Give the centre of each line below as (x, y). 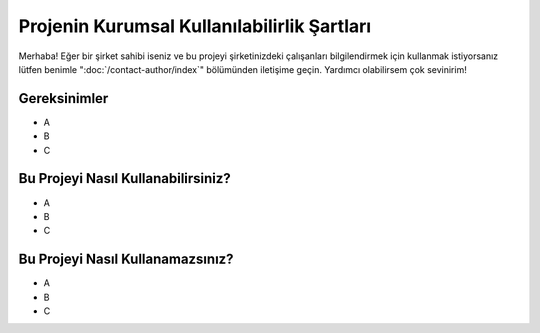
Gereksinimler (63, 98)
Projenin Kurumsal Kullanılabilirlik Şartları (195, 26)
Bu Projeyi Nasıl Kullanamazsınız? (126, 259)
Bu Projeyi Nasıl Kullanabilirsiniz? (125, 178)
